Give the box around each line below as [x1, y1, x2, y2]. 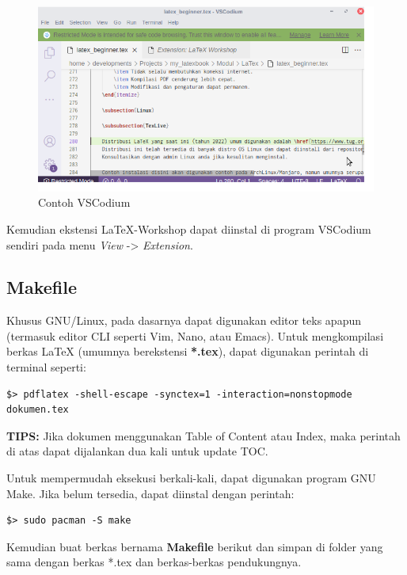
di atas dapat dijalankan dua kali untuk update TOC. [6, 443, 268, 459]
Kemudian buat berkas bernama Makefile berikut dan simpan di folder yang [6, 538, 383, 554]
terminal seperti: [6, 359, 86, 375]
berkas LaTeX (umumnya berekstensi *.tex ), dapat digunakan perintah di [6, 343, 369, 360]
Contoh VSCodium [38, 194, 131, 211]
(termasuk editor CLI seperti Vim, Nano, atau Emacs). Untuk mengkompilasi [6, 327, 384, 344]
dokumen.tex [6, 404, 69, 416]
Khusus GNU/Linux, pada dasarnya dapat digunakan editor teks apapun [6, 312, 361, 329]
